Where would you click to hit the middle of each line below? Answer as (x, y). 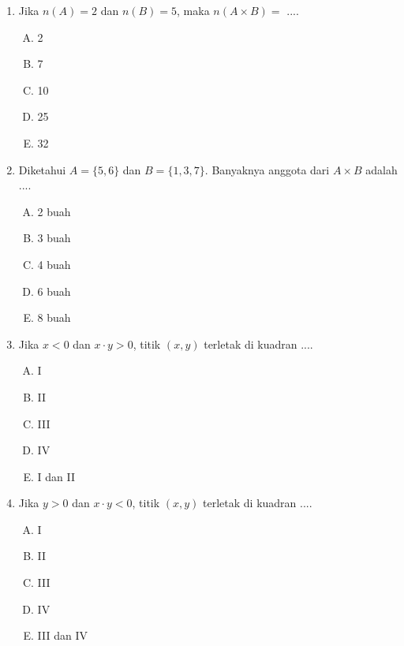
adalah (382, 169)
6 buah (54, 291)
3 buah (54, 238)
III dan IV (62, 635)
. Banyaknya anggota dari (267, 169)
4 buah (54, 264)
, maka (193, 10)
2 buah (54, 211)
